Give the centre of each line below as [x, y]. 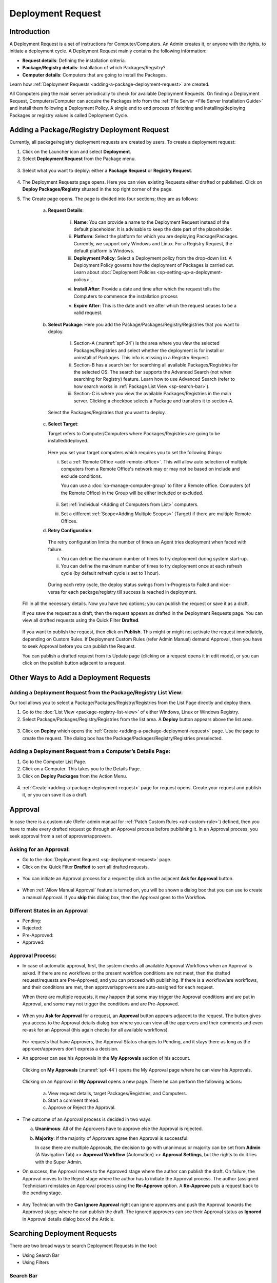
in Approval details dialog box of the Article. [68, 1219]
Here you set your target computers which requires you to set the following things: [135, 452]
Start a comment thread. [74, 1100]
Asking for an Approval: [40, 849]
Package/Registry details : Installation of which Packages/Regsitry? [94, 68]
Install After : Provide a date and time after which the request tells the [147, 289]
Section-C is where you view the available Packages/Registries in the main [152, 394]
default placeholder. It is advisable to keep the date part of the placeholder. [153, 229]
